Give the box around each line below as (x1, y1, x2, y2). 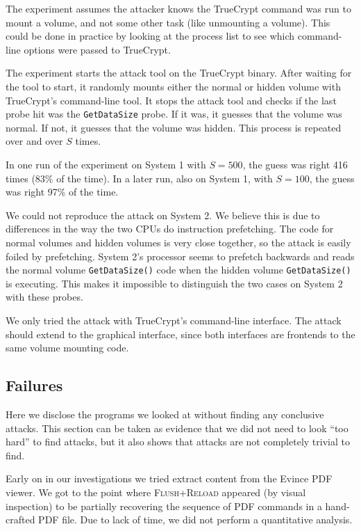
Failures (6, 374, 63, 396)
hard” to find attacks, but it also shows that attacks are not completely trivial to (6, 434, 350, 449)
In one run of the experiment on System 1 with (6, 157, 206, 171)
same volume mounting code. (6, 340, 129, 355)
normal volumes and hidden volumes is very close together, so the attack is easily (6, 235, 351, 249)
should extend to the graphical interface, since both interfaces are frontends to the (6, 326, 355, 341)
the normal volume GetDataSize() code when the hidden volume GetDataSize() (6, 262, 351, 277)
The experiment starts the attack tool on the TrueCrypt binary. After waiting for (6, 65, 352, 80)
